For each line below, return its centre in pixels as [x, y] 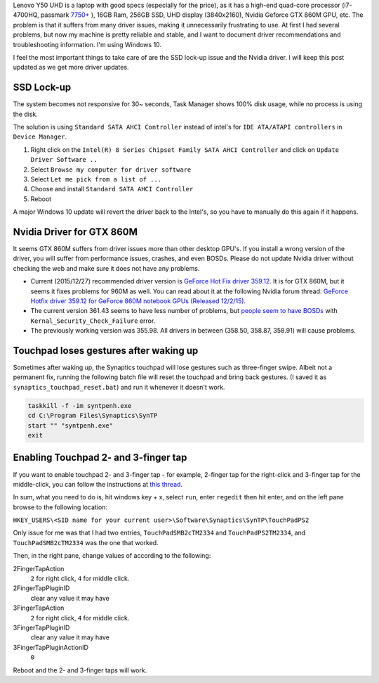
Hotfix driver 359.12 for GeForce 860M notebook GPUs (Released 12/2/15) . [138, 301]
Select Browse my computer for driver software [111, 170]
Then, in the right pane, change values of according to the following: [112, 556]
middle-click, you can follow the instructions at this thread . [98, 484]
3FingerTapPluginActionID [51, 647]
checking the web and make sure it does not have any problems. [106, 268]
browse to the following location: [60, 507]
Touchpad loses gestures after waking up [106, 351]
